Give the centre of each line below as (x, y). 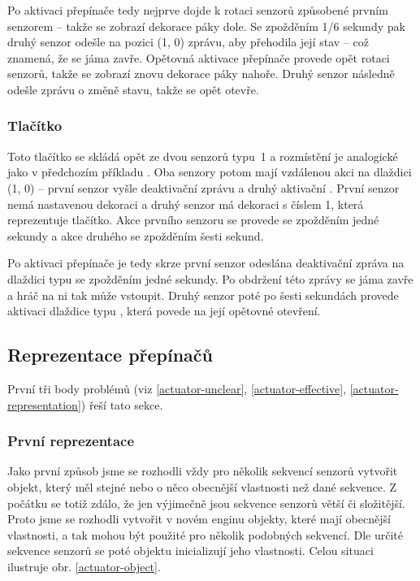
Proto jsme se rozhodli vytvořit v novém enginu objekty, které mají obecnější (199, 519)
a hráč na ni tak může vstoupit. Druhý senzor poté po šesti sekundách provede (203, 295)
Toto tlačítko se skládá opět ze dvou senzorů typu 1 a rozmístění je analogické (203, 156)
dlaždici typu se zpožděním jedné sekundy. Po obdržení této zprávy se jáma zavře (210, 278)
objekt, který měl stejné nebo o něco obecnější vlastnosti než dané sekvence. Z (202, 486)
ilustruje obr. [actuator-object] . (84, 566)
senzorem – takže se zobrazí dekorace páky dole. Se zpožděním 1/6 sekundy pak (206, 26)
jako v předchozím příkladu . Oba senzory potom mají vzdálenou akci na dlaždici (210, 172)
